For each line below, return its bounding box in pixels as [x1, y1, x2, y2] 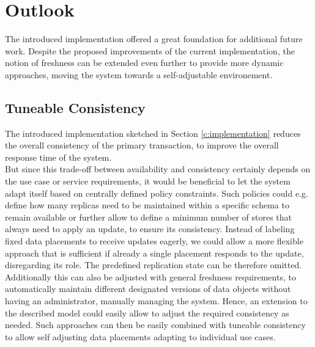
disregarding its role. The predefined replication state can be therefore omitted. [5, 258, 302, 271]
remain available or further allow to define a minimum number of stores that [5, 210, 292, 223]
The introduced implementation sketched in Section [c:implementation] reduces [5, 126, 301, 139]
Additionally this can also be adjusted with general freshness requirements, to [5, 270, 296, 283]
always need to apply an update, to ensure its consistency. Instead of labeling [5, 222, 295, 235]
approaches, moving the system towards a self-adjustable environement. [5, 68, 273, 81]
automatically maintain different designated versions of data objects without [5, 282, 291, 295]
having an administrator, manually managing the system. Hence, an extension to [5, 294, 308, 307]
